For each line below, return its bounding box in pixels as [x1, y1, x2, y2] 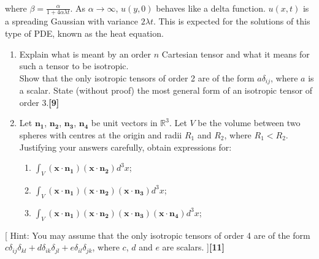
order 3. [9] [19, 96, 60, 108]
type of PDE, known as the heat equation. [5, 26, 164, 39]
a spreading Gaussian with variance [5, 15, 139, 28]
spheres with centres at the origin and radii [19, 128, 182, 141]
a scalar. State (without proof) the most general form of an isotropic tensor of [19, 84, 313, 97]
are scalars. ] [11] [162, 241, 225, 253]
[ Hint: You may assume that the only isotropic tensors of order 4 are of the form [5, 228, 310, 241]
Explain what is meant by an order [19, 47, 152, 60]
